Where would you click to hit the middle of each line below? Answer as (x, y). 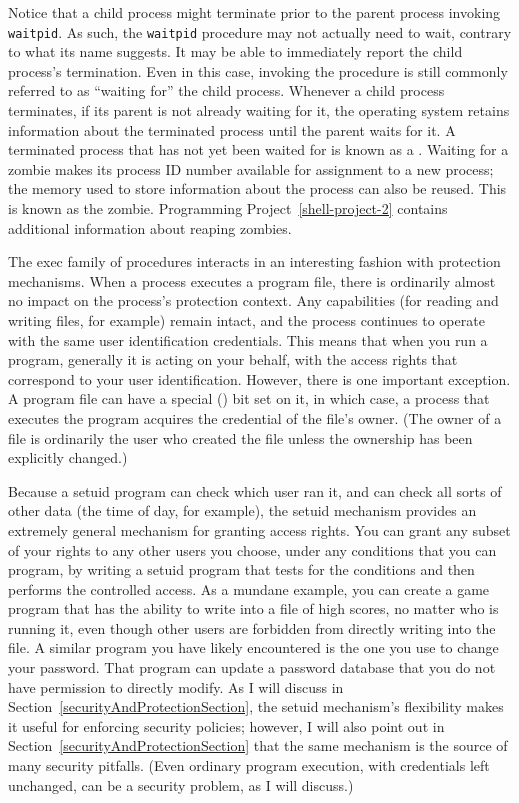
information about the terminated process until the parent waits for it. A (232, 129)
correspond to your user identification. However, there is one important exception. (259, 378)
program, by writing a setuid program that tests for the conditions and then (241, 569)
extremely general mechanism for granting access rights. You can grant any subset (259, 529)
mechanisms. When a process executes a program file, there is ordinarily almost (252, 280)
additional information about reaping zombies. (150, 227)
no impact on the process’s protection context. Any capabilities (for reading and (253, 300)
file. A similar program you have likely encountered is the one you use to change (253, 647)
